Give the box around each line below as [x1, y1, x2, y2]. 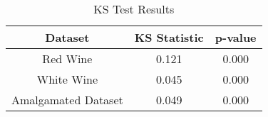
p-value [215, 29, 257, 45]
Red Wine [42, 50, 93, 67]
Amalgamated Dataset [11, 91, 123, 108]
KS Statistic [134, 29, 204, 45]
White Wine [36, 71, 98, 87]
